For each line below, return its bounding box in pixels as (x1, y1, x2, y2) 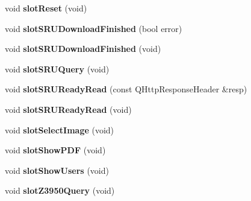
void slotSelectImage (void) (5, 123, 114, 136)
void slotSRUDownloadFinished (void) (5, 42, 161, 55)
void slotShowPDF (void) (5, 144, 106, 156)
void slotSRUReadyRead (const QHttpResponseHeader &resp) (5, 83, 247, 95)
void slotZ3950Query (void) (5, 184, 115, 197)
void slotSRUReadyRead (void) (5, 103, 132, 115)
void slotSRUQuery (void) (5, 62, 110, 75)
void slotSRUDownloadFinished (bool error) (5, 22, 182, 34)
